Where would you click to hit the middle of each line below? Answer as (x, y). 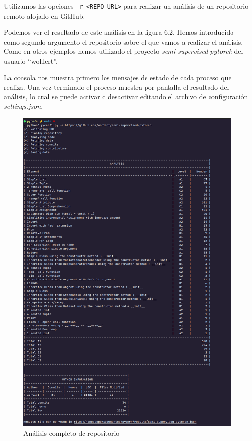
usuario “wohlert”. (31, 61)
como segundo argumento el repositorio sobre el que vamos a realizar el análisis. (124, 41)
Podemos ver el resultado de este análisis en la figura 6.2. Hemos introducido (119, 32)
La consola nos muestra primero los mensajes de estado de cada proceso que (118, 77)
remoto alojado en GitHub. (44, 15)
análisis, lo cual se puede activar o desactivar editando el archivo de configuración (126, 96)
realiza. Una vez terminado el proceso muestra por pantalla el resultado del (116, 87)
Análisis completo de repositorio (72, 433)
